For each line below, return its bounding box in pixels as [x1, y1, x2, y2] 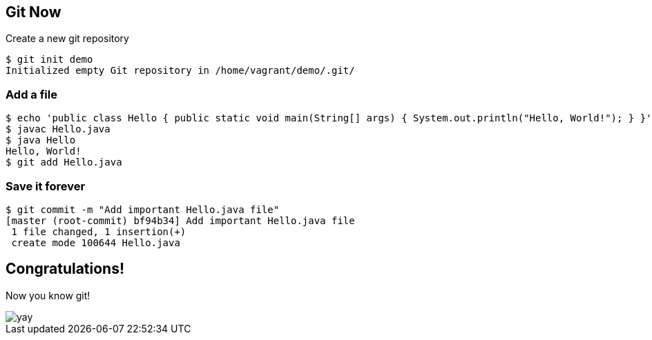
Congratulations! [6, 260, 125, 278]
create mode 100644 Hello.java [11, 237, 180, 248]
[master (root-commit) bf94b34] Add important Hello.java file [6, 214, 355, 226]
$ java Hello [6, 134, 76, 146]
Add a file [6, 87, 57, 101]
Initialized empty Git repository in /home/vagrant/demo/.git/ [6, 65, 355, 77]
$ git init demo [6, 54, 93, 66]
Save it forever [6, 179, 86, 193]
